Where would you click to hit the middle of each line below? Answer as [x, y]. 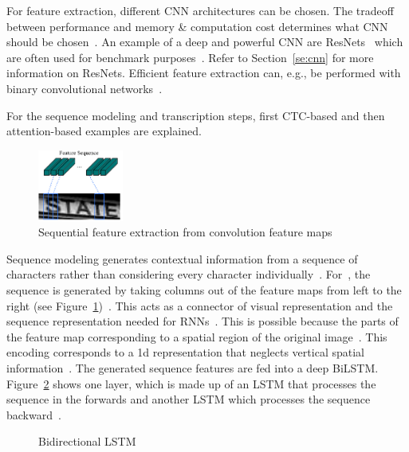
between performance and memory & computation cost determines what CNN [197, 26]
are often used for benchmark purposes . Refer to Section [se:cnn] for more [190, 57]
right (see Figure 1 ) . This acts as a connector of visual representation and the [200, 305]
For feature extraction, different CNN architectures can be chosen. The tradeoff [200, 10]
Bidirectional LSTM [87, 441]
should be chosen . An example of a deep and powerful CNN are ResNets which [205, 42]
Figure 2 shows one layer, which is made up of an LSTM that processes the [191, 383]
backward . [34, 414]
